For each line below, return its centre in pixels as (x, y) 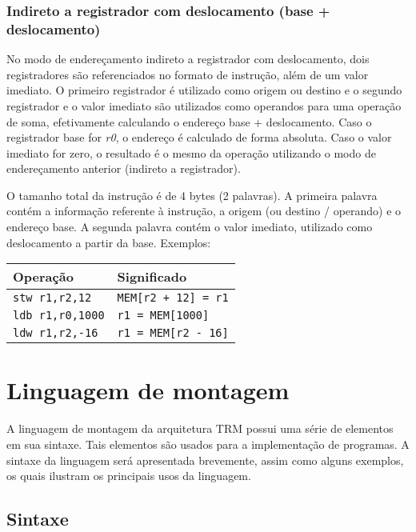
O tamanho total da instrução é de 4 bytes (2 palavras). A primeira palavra (192, 195)
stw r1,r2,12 (52, 298)
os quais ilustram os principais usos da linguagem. (129, 476)
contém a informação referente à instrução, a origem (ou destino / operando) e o (204, 211)
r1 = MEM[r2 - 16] (173, 333)
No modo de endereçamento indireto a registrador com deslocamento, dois (188, 59)
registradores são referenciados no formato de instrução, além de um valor (188, 74)
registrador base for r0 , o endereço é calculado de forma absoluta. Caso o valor (199, 137)
